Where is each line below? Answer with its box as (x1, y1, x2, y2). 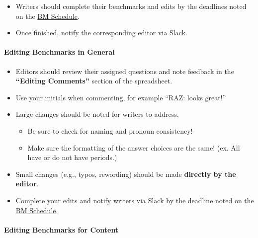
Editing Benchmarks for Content (4, 224, 119, 235)
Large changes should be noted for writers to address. (15, 109, 179, 119)
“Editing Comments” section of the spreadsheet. (15, 76, 172, 86)
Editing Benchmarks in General (4, 47, 115, 57)
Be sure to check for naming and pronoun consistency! (27, 125, 193, 136)
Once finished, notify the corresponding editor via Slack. (15, 27, 187, 38)
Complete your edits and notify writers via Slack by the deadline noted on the (15, 195, 254, 205)
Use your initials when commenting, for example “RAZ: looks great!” (15, 92, 226, 102)
